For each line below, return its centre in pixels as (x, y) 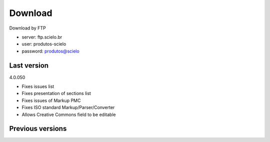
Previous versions (38, 129)
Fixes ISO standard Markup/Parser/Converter (68, 107)
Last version (29, 65)
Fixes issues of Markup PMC (51, 100)
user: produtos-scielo (44, 44)
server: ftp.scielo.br (42, 37)
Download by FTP (27, 28)
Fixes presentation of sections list (56, 93)
